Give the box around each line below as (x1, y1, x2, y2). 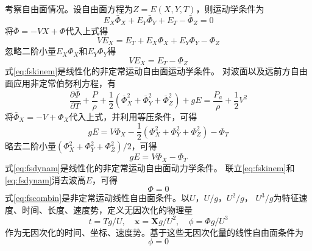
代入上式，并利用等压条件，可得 (69, 110, 197, 122)
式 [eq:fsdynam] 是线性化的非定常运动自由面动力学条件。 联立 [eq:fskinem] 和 (5, 161, 295, 174)
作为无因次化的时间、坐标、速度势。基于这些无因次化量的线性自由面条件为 (5, 225, 303, 238)
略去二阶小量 (5, 140, 56, 152)
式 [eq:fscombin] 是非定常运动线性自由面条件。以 (5, 191, 190, 204)
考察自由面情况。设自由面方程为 (5, 2, 133, 15)
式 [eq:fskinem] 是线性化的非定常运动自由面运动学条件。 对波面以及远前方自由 (5, 65, 308, 77)
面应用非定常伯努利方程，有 (5, 76, 116, 89)
